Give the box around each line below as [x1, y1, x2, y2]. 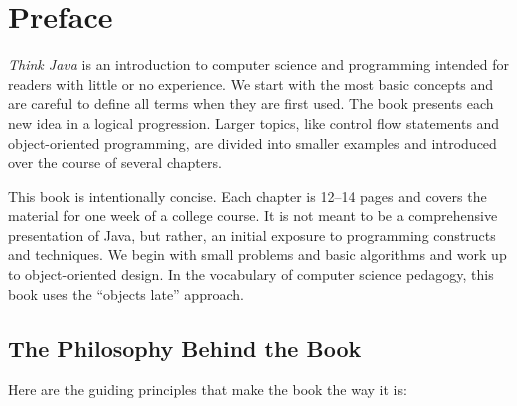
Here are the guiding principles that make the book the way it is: [8, 379, 407, 400]
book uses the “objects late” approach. [8, 283, 244, 304]
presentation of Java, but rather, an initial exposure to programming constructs [8, 224, 496, 245]
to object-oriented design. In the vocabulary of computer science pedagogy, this [8, 264, 494, 285]
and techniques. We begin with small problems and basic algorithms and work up [8, 244, 507, 265]
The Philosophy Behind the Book [8, 332, 362, 363]
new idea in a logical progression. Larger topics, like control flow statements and [8, 112, 500, 133]
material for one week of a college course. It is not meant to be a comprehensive [8, 205, 498, 226]
